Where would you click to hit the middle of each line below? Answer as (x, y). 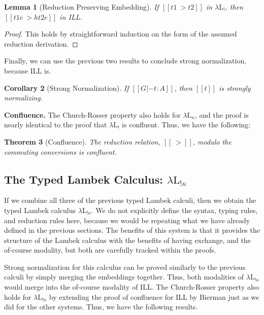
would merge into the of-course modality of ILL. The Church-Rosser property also (132, 287)
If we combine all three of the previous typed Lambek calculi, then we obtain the (130, 200)
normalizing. (24, 98)
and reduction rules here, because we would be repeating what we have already (127, 220)
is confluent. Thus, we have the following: (186, 125)
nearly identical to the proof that (56, 125)
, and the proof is (222, 114)
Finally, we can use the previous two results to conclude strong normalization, (125, 61)
